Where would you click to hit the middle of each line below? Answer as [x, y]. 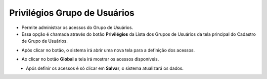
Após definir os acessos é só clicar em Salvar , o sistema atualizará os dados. [105, 68]
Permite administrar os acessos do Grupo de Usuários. [77, 27]
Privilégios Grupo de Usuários [72, 13]
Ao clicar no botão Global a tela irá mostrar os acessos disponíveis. [90, 59]
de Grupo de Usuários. [44, 41]
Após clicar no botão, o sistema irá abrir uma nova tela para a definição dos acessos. [108, 50]
